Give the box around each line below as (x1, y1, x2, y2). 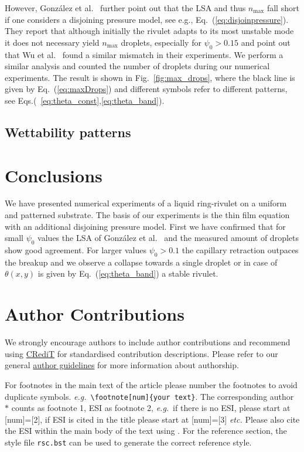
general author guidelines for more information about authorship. (5, 359, 239, 371)
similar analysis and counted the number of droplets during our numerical (5, 60, 270, 72)
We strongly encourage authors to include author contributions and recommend (5, 336, 291, 348)
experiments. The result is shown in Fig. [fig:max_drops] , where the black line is (5, 71, 295, 83)
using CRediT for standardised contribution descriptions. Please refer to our (5, 347, 278, 359)
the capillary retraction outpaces (182, 244, 299, 256)
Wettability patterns (5, 123, 131, 141)
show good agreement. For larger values (5, 244, 146, 256)
